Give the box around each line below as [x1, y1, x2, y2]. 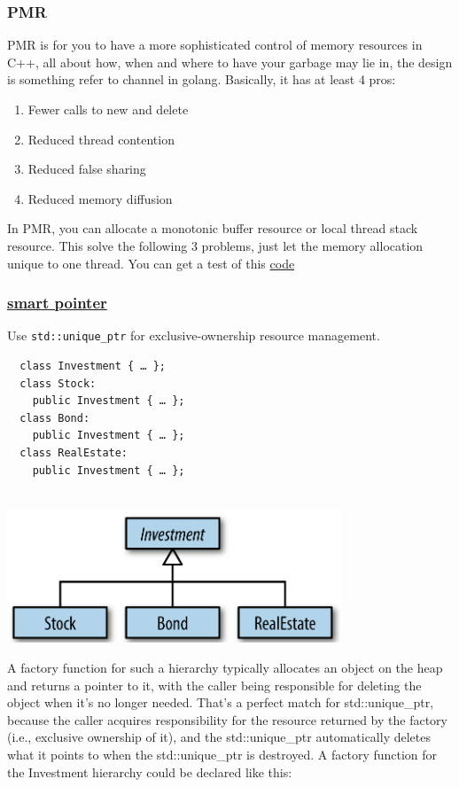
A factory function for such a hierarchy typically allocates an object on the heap [7, 658, 443, 677]
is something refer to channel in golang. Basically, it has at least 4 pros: [7, 70, 396, 89]
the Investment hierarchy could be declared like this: [7, 762, 292, 781]
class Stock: [19, 377, 97, 390]
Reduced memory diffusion [27, 189, 173, 207]
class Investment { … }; [19, 360, 166, 373]
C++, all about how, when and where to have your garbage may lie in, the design [7, 52, 453, 71]
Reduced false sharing [27, 160, 146, 178]
